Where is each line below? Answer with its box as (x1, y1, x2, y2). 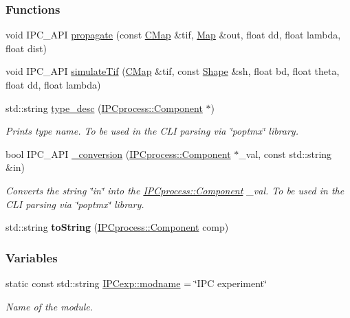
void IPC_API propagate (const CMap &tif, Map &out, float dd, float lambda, (6, 27, 341, 42)
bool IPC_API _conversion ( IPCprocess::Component (6, 146, 231, 161)
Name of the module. (6, 299, 94, 313)
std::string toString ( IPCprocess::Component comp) (6, 220, 229, 234)
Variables (6, 249, 58, 266)
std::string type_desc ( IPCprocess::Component (6, 100, 203, 115)
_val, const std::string (239, 146, 332, 161)
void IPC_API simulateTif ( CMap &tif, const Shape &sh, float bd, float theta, (6, 64, 340, 78)
